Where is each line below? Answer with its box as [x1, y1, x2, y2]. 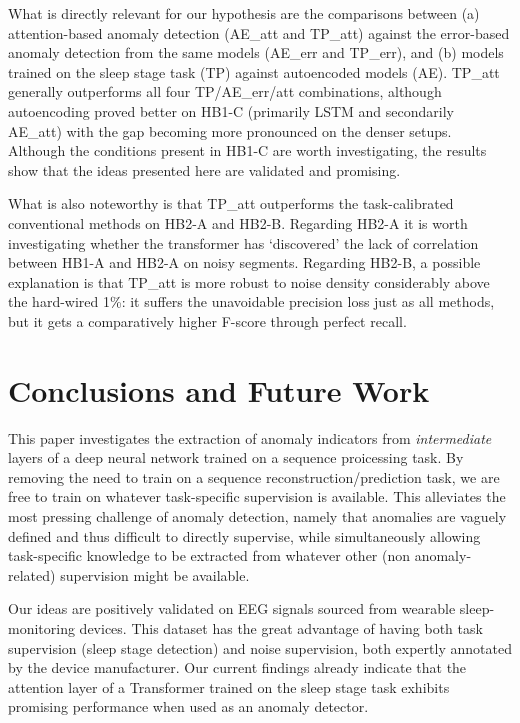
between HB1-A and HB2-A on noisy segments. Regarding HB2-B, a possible [8, 252, 481, 273]
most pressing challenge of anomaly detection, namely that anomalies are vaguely [8, 506, 507, 526]
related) [8, 564, 56, 585]
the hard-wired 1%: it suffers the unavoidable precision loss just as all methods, [8, 291, 495, 312]
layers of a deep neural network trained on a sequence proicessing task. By [8, 447, 464, 468]
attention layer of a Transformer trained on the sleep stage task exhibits [8, 676, 450, 697]
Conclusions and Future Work [8, 369, 430, 410]
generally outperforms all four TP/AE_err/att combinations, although [8, 81, 442, 102]
